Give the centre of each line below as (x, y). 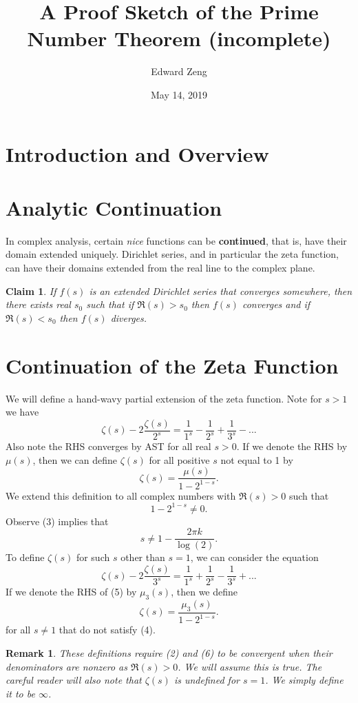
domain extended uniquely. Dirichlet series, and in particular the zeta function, (172, 254)
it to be (20, 693)
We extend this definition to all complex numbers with (121, 495)
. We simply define (304, 680)
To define (25, 557)
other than (143, 557)
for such (93, 557)
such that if (110, 304)
